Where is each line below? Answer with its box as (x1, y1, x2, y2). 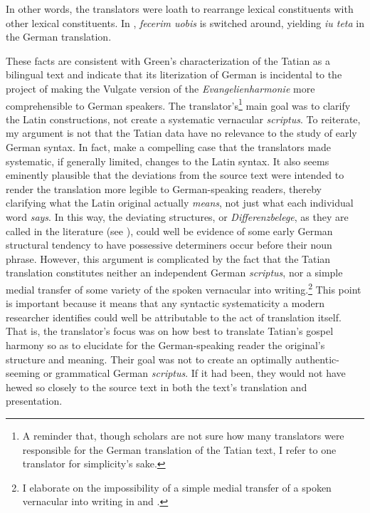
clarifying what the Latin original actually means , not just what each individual (6, 195, 354, 210)
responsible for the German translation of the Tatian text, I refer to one (22, 442, 337, 457)
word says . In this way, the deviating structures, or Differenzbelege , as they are (6, 209, 349, 224)
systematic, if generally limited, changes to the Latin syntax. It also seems (6, 153, 329, 168)
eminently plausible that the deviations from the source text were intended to (6, 167, 344, 182)
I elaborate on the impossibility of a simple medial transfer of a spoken (22, 480, 332, 494)
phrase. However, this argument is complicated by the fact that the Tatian (6, 251, 331, 266)
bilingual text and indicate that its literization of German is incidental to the (6, 67, 342, 82)
